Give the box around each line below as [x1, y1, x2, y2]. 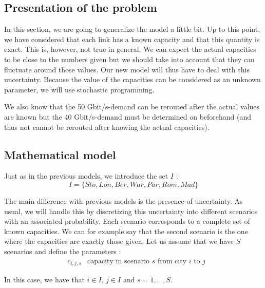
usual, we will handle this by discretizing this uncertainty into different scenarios [4, 205, 258, 216]
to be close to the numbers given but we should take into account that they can [4, 53, 255, 64]
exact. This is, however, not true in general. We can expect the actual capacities [4, 44, 256, 54]
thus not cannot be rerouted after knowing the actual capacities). [4, 121, 210, 132]
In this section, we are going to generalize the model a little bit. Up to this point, [4, 24, 260, 34]
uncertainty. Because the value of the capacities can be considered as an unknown [4, 74, 261, 85]
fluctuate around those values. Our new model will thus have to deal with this [4, 64, 250, 74]
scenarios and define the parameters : [4, 245, 121, 256]
